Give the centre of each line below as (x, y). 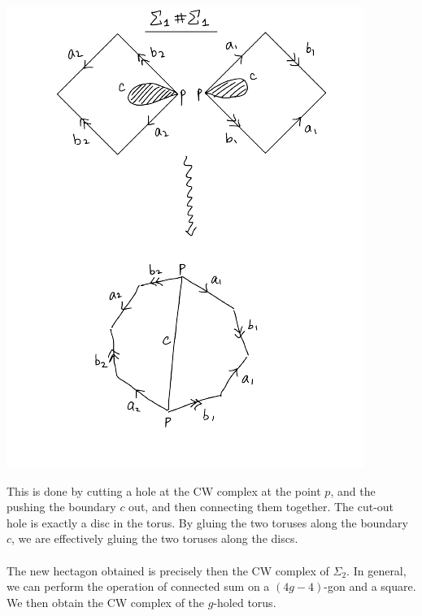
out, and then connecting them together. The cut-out (261, 507)
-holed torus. (245, 602)
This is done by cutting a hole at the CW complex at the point (164, 490)
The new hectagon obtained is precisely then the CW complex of (168, 570)
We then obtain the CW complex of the (106, 602)
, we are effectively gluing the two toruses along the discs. (155, 538)
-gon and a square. (370, 586)
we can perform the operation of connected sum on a (138, 586)
